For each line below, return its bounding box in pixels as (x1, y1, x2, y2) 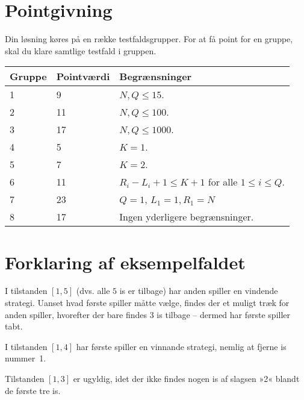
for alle (208, 175, 238, 189)
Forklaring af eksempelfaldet (5, 249, 246, 274)
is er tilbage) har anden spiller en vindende (119, 284, 278, 297)
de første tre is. (5, 384, 61, 396)
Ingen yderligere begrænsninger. (119, 210, 254, 224)
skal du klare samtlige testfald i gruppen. (5, 44, 157, 57)
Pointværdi (56, 69, 110, 84)
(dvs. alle (76, 284, 110, 297)
